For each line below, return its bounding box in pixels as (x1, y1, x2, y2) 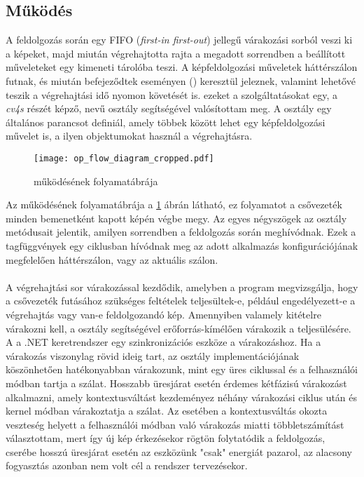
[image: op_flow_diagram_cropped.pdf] (34, 153, 214, 163)
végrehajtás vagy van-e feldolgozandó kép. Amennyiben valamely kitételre (6, 307, 321, 321)
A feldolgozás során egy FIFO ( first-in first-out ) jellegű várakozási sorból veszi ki (6, 32, 353, 47)
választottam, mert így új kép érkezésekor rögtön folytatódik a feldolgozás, (6, 431, 325, 445)
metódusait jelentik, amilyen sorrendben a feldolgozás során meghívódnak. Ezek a (6, 224, 356, 239)
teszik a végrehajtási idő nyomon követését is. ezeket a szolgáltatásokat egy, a (6, 87, 338, 102)
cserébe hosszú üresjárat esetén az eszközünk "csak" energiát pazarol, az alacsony (6, 444, 352, 459)
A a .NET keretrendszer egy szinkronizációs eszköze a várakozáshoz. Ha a (6, 335, 321, 349)
